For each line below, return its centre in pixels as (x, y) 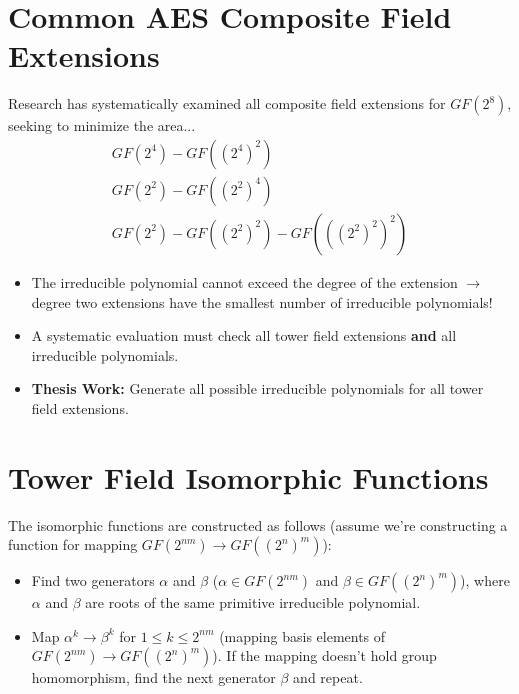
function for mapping (73, 544)
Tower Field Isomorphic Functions (248, 476)
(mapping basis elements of (302, 635)
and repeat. (328, 677)
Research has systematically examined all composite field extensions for (227, 103)
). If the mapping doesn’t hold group (324, 655)
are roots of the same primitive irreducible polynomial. (253, 602)
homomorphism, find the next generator (153, 677)
